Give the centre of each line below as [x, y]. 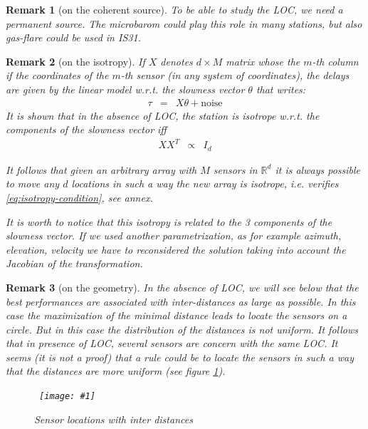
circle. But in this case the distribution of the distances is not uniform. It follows [182, 329]
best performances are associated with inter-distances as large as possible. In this [181, 301]
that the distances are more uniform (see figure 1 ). [116, 371]
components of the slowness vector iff [86, 129]
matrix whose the [263, 61]
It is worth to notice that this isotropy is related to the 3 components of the [169, 221]
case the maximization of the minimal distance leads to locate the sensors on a [177, 315]
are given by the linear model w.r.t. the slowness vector [125, 89]
